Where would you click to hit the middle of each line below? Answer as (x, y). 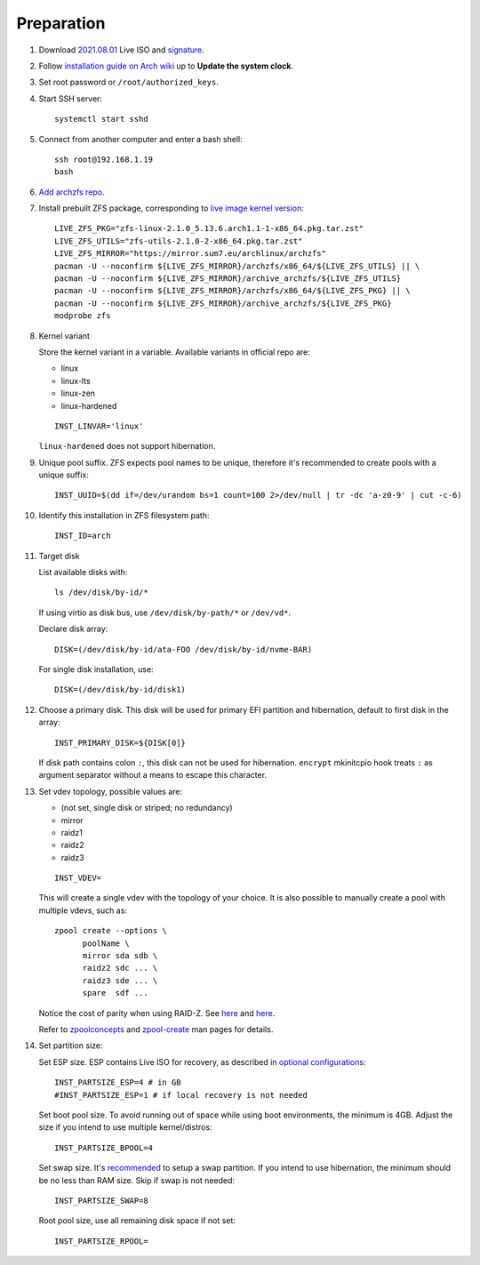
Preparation (61, 23)
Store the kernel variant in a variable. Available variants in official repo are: (175, 352)
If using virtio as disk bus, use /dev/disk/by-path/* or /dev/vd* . (165, 612)
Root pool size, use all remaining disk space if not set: (137, 1221)
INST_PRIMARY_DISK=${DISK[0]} (120, 743)
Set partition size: (71, 1045)
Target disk (59, 556)
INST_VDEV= (78, 878)
